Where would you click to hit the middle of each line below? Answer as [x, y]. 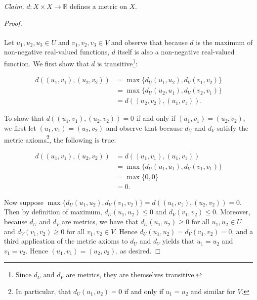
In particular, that [43, 291]
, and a [242, 231]
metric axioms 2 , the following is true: [60, 139]
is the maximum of [224, 42]
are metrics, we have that [100, 222]
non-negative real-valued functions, [57, 52]
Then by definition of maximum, [53, 212]
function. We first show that [47, 63]
